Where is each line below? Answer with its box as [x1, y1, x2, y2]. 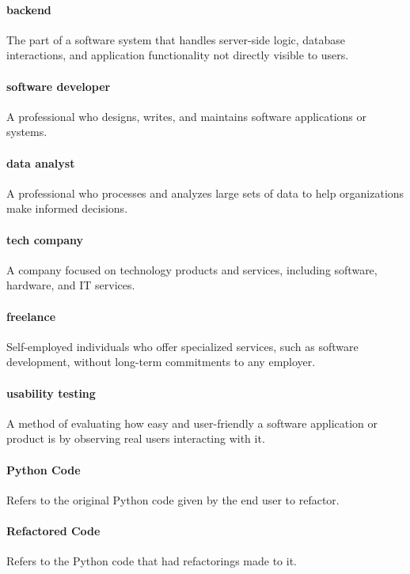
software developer [6, 77, 111, 94]
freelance [6, 308, 56, 324]
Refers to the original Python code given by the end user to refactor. [6, 491, 340, 508]
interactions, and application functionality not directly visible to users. [6, 47, 349, 63]
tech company [6, 231, 84, 247]
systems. [6, 123, 47, 140]
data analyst [6, 154, 75, 171]
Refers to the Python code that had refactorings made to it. [6, 553, 297, 569]
